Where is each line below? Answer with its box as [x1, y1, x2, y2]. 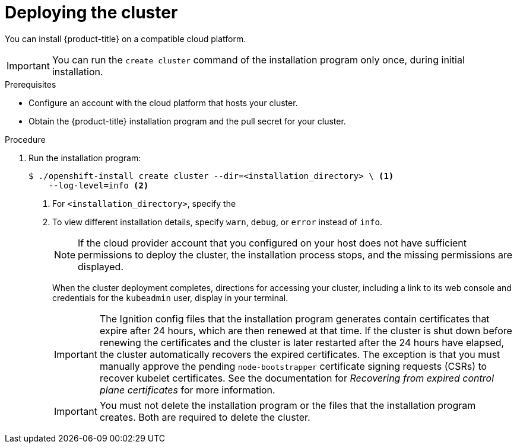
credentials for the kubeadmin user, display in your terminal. [52, 292, 288, 303]
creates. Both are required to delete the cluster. [99, 411, 310, 423]
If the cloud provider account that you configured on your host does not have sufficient [78, 236, 467, 249]
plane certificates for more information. [99, 383, 275, 396]
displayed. [78, 260, 124, 273]
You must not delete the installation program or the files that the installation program [99, 399, 476, 411]
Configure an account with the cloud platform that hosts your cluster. [28, 97, 298, 108]
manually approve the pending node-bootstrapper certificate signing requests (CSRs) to [99, 360, 487, 372]
